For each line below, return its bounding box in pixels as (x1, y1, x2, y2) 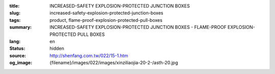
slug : (9, 10, 20, 16)
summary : (9, 24, 32, 30)
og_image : (9, 60, 33, 66)
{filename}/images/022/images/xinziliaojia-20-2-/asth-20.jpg (49, 60, 178, 66)
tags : (9, 17, 21, 23)
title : (9, 3, 20, 9)
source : (9, 52, 26, 58)
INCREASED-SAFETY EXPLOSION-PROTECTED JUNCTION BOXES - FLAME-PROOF (49, 24, 227, 30)
